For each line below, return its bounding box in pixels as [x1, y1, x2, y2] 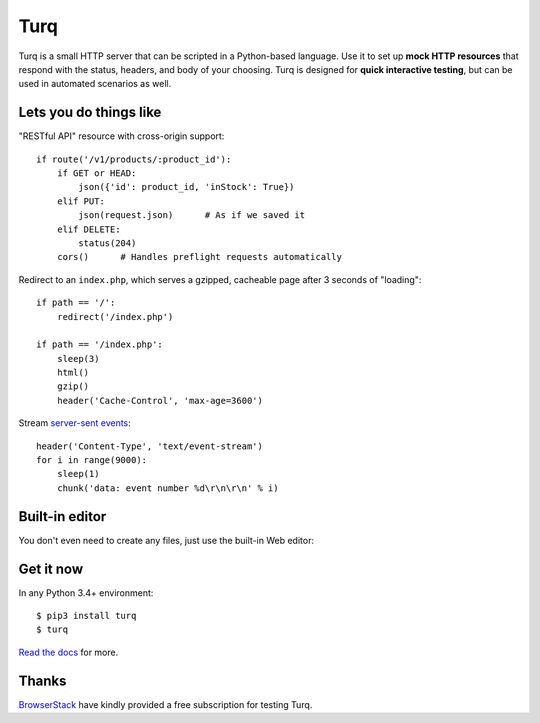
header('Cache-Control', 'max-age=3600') [56, 395, 264, 406]
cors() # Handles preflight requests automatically [56, 251, 342, 263]
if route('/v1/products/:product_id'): [36, 153, 232, 165]
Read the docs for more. [18, 646, 119, 658]
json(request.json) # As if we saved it [78, 210, 305, 221]
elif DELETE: [56, 223, 121, 235]
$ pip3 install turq [36, 610, 137, 622]
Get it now [18, 560, 84, 577]
